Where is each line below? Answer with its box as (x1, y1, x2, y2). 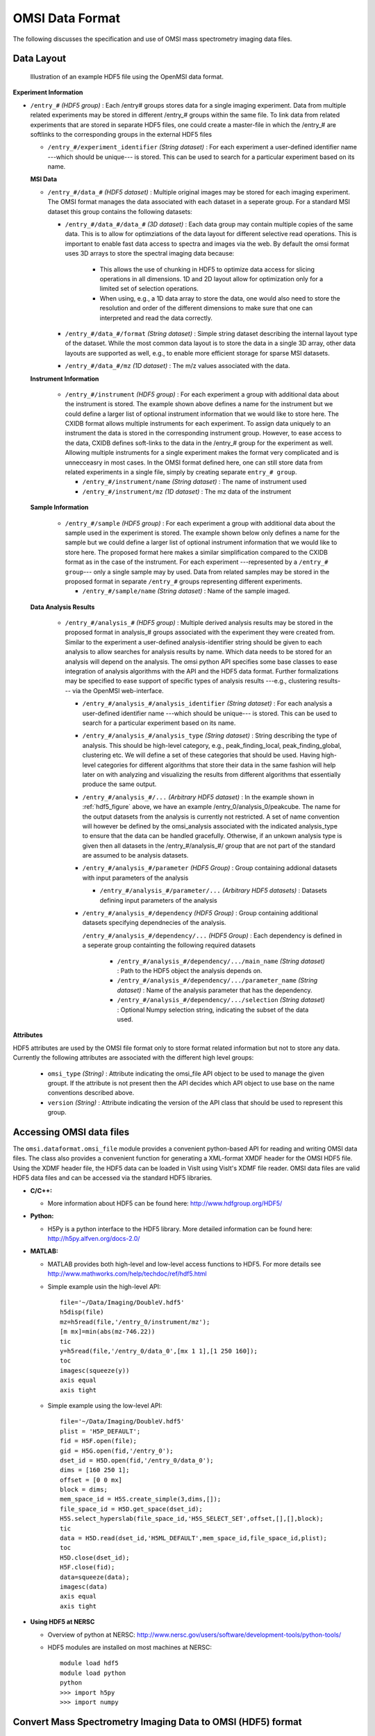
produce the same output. (82, 780, 157, 788)
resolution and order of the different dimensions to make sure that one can (99, 304, 313, 312)
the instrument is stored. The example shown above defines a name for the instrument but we (65, 400, 333, 408)
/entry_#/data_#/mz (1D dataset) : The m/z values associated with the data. (65, 362, 290, 370)
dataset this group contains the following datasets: (47, 207, 192, 215)
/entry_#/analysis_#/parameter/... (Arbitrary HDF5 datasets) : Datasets (99, 886, 328, 895)
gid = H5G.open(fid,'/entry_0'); (60, 1446, 174, 1455)
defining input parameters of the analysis (99, 896, 218, 904)
